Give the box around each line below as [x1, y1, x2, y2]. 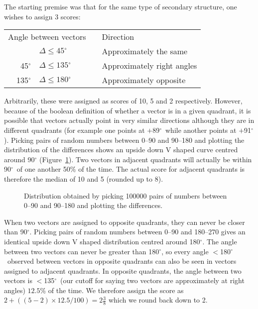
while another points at [165, 124, 237, 135]
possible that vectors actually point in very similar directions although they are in [4, 115, 255, 125]
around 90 [4, 154, 35, 164]
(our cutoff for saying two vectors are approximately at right [60, 275, 245, 286]
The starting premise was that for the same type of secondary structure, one [4, 1, 237, 11]
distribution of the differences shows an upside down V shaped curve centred [4, 144, 238, 155]
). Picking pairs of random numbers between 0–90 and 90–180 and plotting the [4, 134, 245, 145]
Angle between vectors [8, 31, 86, 43]
